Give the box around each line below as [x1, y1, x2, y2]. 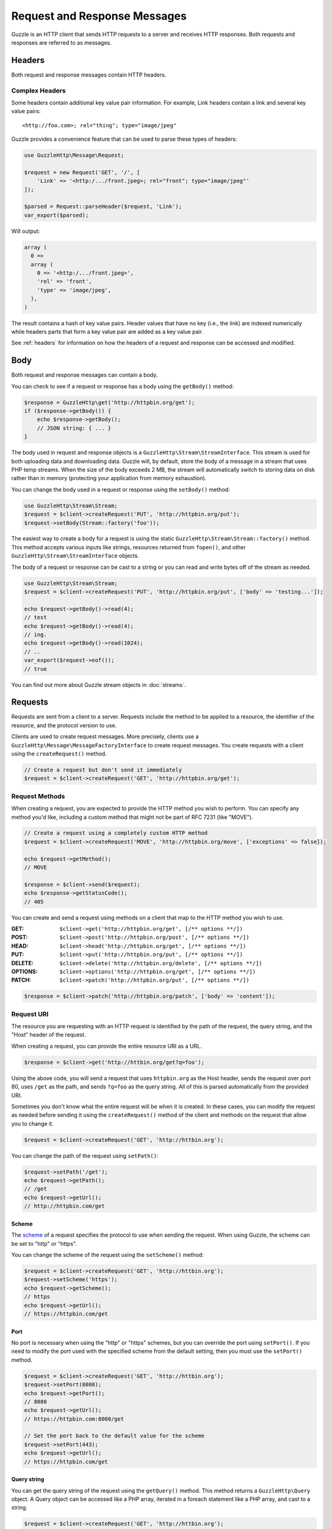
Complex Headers [11, 86, 67, 95]
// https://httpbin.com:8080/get [24, 1415, 125, 1422]
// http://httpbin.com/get [24, 1202, 105, 1210]
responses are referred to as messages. [11, 39, 112, 46]
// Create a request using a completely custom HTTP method [24, 829, 208, 837]
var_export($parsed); [24, 212, 89, 218]
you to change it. [11, 1120, 54, 1127]
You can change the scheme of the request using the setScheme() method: [11, 1251, 204, 1259]
